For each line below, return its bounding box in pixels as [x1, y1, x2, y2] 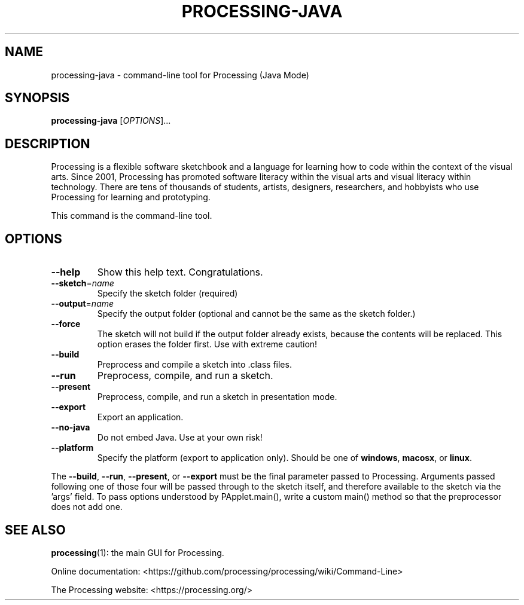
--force [51, 319, 81, 329]
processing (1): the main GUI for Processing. [51, 547, 224, 558]
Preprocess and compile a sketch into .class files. [97, 359, 292, 370]
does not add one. [51, 502, 123, 512]
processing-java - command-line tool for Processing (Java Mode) [51, 69, 309, 80]
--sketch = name [51, 278, 114, 289]
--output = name [51, 298, 114, 309]
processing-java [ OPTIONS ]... [51, 115, 171, 126]
